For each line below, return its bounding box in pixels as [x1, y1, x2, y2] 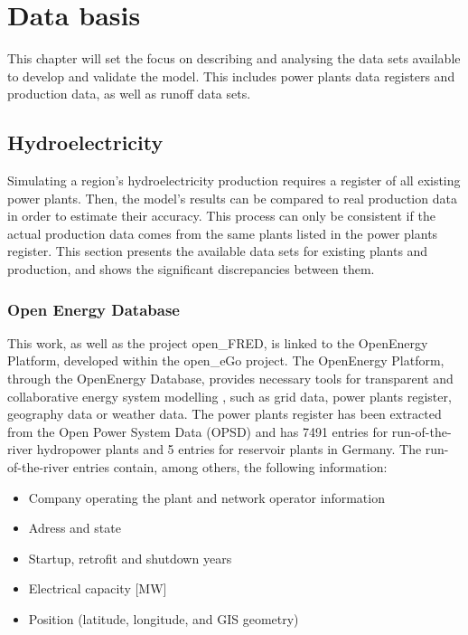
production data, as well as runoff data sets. [7, 84, 251, 103]
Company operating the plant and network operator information [28, 488, 385, 507]
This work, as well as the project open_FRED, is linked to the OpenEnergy [7, 333, 428, 352]
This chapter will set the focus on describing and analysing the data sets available [7, 49, 461, 68]
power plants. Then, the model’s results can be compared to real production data [7, 188, 457, 207]
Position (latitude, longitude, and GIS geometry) [28, 610, 299, 629]
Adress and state [28, 518, 121, 537]
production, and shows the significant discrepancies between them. [7, 260, 375, 279]
